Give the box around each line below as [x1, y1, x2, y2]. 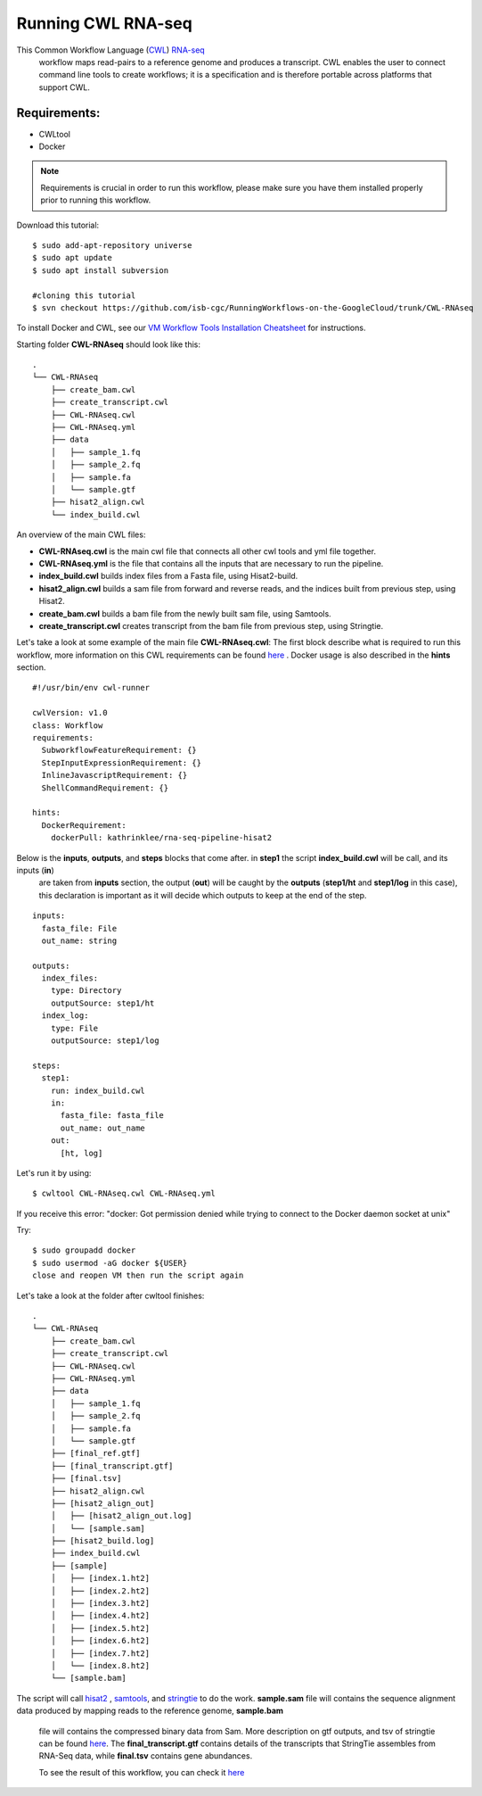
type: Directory [50, 986, 122, 996]
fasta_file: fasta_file [60, 1111, 165, 1121]
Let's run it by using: [16, 1167, 92, 1178]
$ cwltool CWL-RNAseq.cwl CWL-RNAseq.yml [32, 1188, 216, 1199]
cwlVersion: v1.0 [32, 708, 108, 718]
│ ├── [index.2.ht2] [50, 1585, 151, 1596]
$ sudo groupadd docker [32, 1246, 136, 1255]
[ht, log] [60, 1147, 103, 1158]
